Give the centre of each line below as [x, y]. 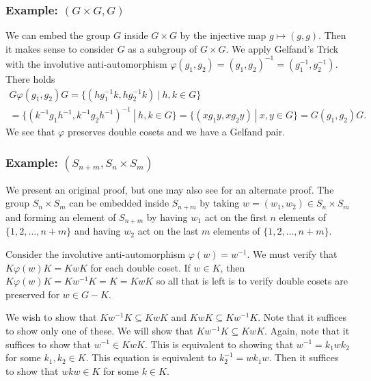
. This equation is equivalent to [151, 357]
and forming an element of [61, 216]
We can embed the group [58, 35]
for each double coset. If [140, 267]
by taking [220, 203]
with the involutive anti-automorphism [86, 63]
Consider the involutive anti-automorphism [96, 253]
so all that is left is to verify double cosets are [252, 281]
